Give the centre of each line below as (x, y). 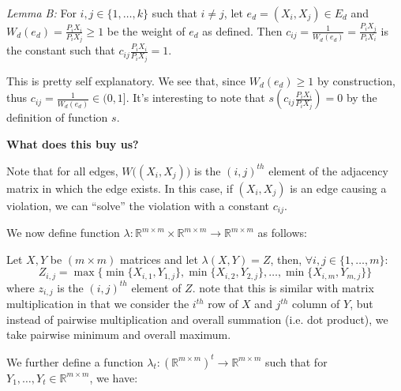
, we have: (114, 377)
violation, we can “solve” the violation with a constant (138, 205)
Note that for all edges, (62, 170)
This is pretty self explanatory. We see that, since (126, 80)
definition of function (57, 117)
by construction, (356, 80)
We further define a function (75, 361)
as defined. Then (242, 30)
